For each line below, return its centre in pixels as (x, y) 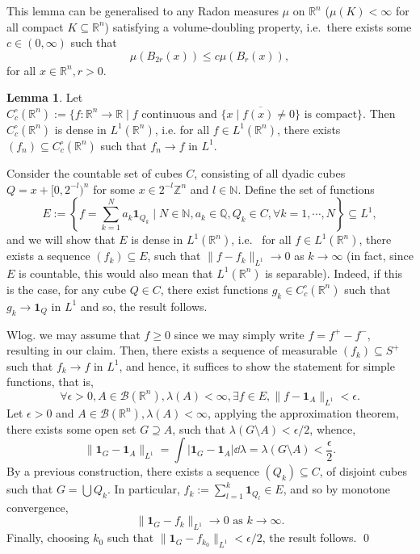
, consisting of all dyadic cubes (270, 172)
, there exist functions (214, 289)
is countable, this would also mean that (116, 273)
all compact (35, 26)
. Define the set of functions (306, 189)
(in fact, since (380, 256)
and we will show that (61, 239)
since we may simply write (239, 334)
